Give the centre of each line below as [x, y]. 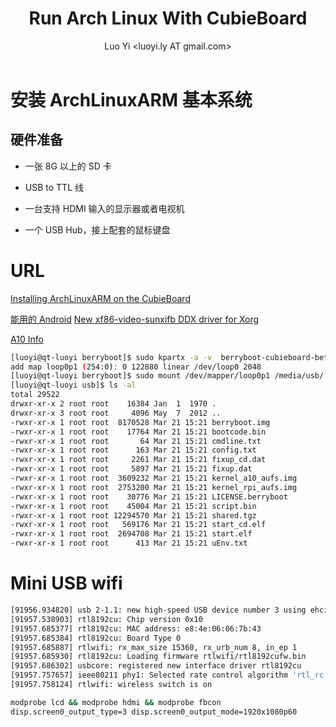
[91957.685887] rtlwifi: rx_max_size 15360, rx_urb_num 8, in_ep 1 [154, 647]
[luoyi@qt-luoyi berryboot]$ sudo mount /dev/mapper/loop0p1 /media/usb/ [167, 376]
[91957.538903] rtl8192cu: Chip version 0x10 [106, 619]
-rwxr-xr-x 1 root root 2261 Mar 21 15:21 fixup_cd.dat [138, 460]
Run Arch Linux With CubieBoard [168, 18]
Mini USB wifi [66, 583]
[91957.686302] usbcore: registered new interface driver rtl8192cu [156, 666]
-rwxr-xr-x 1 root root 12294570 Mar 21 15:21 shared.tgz [133, 515]
